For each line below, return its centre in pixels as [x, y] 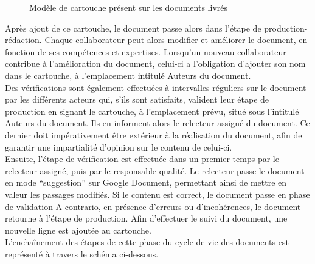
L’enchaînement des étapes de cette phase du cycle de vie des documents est [147, 242]
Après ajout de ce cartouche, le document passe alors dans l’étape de [133, 28]
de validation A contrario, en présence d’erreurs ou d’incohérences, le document [153, 206]
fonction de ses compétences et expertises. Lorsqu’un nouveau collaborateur [146, 51]
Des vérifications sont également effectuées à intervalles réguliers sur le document [156, 87]
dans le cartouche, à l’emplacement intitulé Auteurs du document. [128, 75]
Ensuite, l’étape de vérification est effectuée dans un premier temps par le [142, 159]
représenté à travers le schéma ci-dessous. [82, 253]
